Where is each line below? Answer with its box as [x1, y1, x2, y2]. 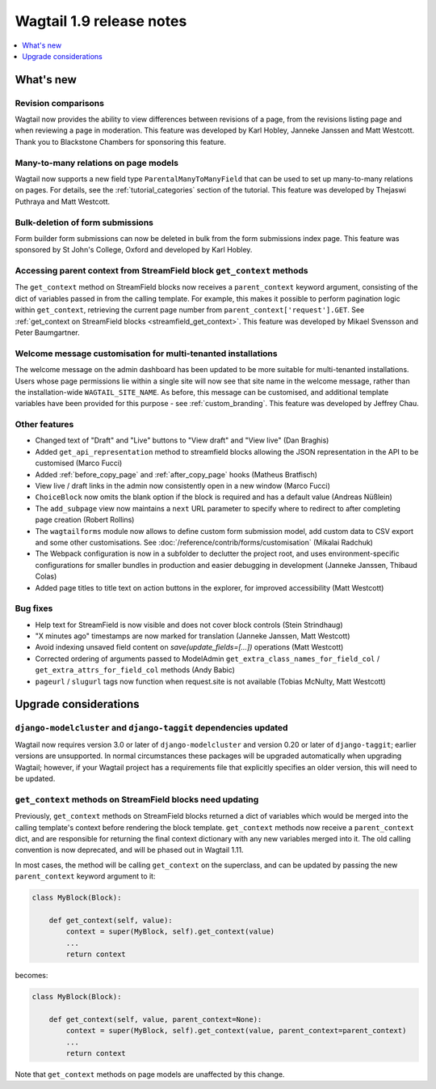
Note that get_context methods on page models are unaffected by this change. [15, 1069, 285, 1079]
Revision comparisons [15, 97, 105, 108]
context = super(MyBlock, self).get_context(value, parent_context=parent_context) [65, 1026, 407, 1036]
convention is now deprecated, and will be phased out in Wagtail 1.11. [15, 845, 244, 855]
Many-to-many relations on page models [15, 157, 179, 168]
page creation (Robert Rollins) [35, 515, 135, 525]
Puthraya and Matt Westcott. [15, 197, 111, 206]
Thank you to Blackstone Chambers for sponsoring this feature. [15, 137, 226, 146]
